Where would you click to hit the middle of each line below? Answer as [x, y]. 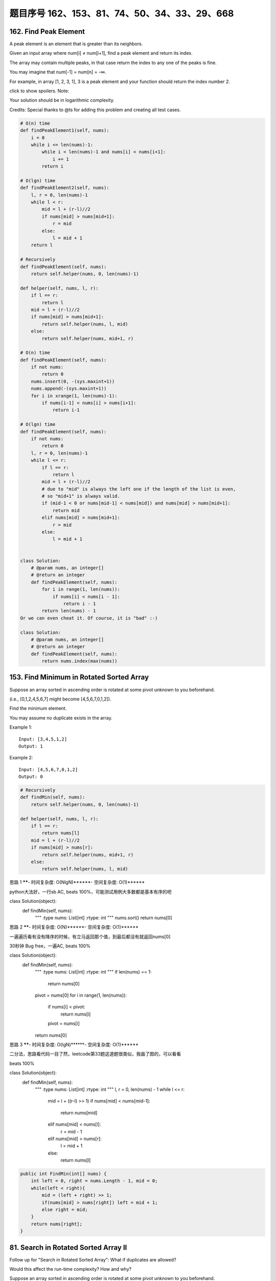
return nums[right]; [57, 1224]
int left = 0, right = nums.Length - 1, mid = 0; [94, 1181]
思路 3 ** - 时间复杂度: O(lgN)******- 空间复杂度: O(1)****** [74, 1045]
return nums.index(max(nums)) [79, 661]
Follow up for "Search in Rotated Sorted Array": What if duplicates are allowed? [93, 1259]
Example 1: [21, 727]
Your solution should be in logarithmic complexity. [62, 100]
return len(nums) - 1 [69, 611]
